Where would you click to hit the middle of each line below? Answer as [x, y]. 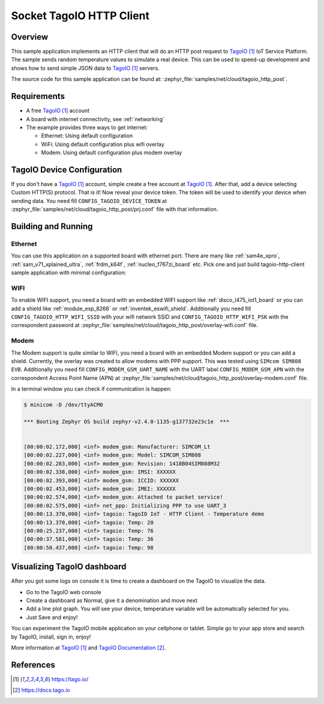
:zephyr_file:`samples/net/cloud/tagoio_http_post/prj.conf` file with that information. [115, 209]
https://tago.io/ [70, 679]
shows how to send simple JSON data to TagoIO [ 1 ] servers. [85, 68]
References [33, 665]
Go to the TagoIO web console [64, 592]
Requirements [38, 96]
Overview [30, 37]
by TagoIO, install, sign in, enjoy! [51, 637]
